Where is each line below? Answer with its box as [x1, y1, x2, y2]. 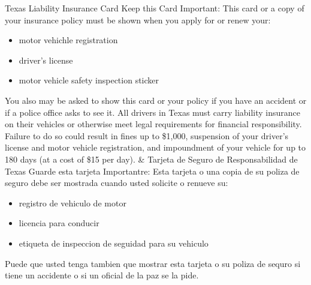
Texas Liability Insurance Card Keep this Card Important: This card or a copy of [5, 2, 304, 14]
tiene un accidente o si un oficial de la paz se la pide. [5, 269, 199, 281]
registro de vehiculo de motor [19, 196, 126, 209]
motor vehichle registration [19, 34, 118, 46]
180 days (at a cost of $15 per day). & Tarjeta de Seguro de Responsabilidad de [5, 152, 298, 165]
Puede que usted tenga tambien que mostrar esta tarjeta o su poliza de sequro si [5, 257, 301, 269]
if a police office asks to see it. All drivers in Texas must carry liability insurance [5, 106, 301, 118]
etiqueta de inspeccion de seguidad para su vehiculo [19, 236, 209, 249]
